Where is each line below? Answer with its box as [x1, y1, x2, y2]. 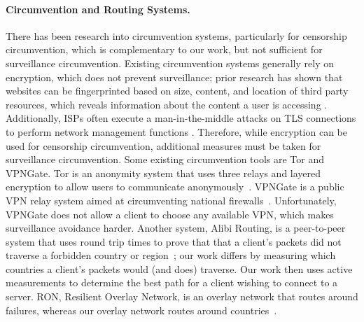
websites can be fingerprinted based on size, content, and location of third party [6, 83, 349, 98]
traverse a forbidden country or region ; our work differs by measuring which [6, 248, 336, 262]
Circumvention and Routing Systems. [6, 1, 190, 16]
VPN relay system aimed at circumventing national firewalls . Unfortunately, [6, 192, 337, 207]
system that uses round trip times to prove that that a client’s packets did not [6, 234, 342, 248]
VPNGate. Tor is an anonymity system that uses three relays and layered [6, 165, 321, 180]
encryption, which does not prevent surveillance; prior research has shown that [6, 69, 343, 84]
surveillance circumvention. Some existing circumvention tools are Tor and [6, 152, 325, 167]
